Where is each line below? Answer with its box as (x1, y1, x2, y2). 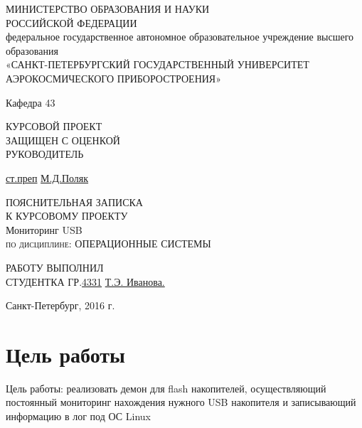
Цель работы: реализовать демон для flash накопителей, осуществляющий (6, 380, 326, 395)
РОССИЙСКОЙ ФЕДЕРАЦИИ (6, 15, 137, 30)
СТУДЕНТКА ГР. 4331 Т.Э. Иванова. (6, 274, 165, 289)
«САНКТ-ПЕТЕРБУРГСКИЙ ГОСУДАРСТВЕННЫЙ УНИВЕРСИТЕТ (6, 57, 309, 72)
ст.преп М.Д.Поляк (6, 170, 89, 185)
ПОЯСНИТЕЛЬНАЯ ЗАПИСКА (6, 194, 143, 209)
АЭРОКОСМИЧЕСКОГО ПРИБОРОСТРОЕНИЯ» (6, 70, 221, 85)
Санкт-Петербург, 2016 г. (6, 298, 115, 313)
